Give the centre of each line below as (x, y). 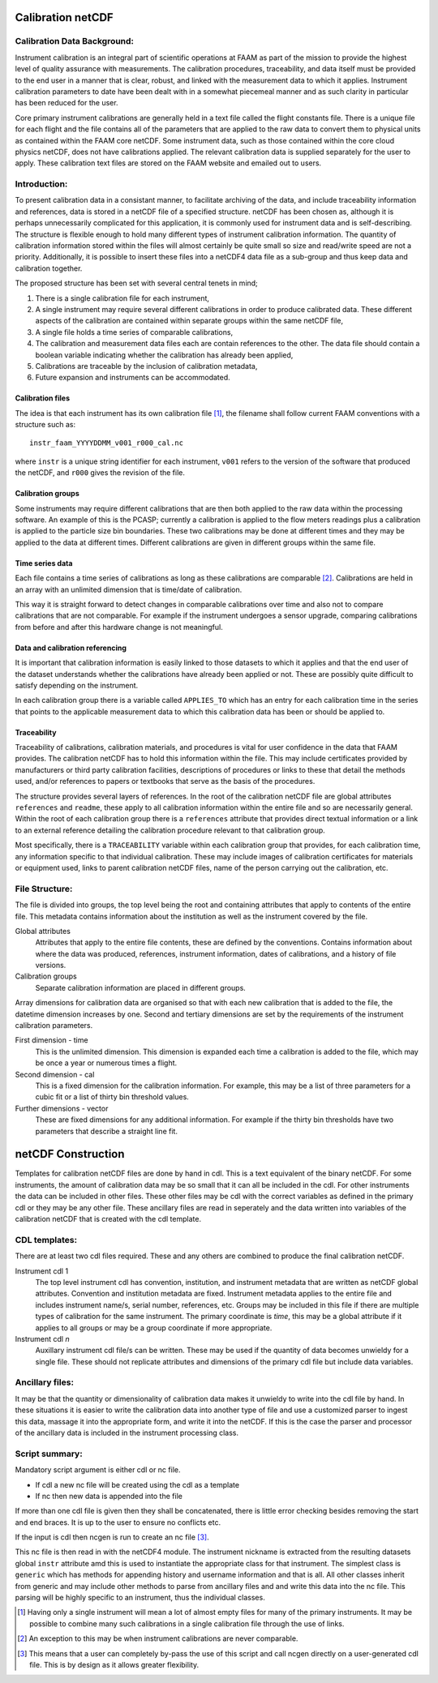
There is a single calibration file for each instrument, (122, 298)
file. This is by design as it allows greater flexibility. (114, 1665)
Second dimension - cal (55, 1074)
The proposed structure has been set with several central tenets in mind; (137, 283)
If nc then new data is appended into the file (109, 1496)
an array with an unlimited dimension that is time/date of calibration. (129, 589)
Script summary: (49, 1454)
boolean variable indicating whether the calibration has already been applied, (164, 355)
